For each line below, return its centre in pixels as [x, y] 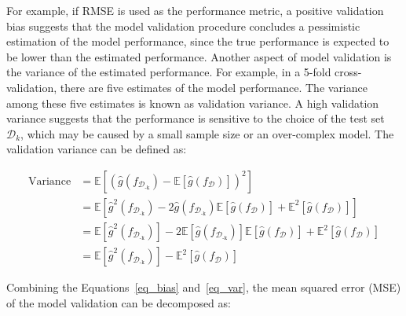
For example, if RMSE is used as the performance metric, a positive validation [195, 10]
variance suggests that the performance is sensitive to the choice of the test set [196, 118]
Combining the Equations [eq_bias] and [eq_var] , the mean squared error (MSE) [204, 287]
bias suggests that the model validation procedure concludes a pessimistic [183, 26]
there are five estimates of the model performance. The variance [214, 87]
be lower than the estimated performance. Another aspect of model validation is [199, 56]
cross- [348, 72]
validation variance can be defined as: [97, 149]
